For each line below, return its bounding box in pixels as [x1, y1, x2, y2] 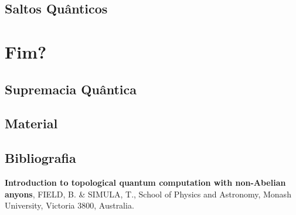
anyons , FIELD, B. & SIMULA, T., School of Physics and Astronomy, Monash [5, 187, 291, 200]
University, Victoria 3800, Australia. [5, 199, 134, 211]
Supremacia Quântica [5, 80, 137, 98]
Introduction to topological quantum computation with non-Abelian [5, 176, 286, 188]
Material [5, 114, 58, 132]
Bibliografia [5, 149, 76, 167]
